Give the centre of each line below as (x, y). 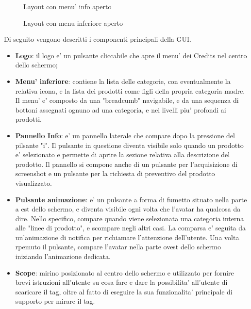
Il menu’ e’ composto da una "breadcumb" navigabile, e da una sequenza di (127, 100)
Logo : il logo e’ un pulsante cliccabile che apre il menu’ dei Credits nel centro (131, 55)
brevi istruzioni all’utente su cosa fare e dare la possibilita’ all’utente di (121, 282)
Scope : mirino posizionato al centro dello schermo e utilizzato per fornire (125, 272)
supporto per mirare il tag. (55, 301)
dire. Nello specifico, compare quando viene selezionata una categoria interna (130, 218)
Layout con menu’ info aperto (67, 6)
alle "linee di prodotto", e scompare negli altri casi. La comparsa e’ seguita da (131, 228)
